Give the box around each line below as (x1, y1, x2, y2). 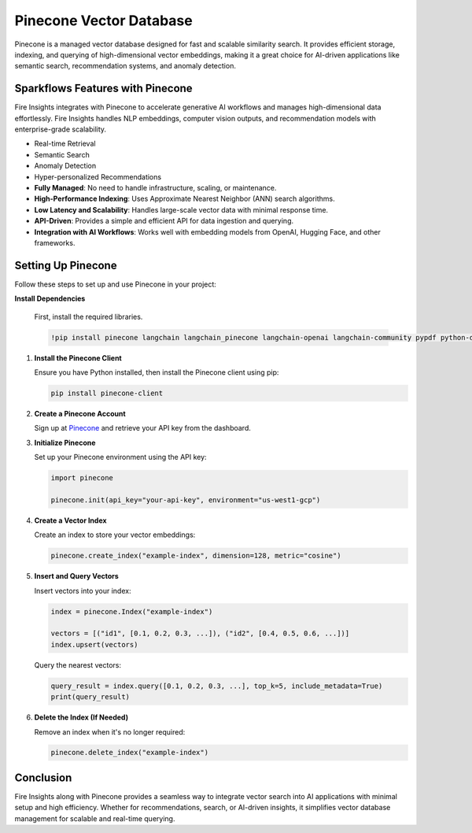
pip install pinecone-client (50, 388, 164, 398)
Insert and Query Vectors (34, 572, 120, 581)
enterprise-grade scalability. (14, 124, 106, 134)
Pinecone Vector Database (14, 12, 193, 29)
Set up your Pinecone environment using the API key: (34, 453, 208, 462)
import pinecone (50, 473, 114, 483)
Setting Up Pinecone (14, 258, 117, 272)
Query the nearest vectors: (34, 660, 122, 669)
